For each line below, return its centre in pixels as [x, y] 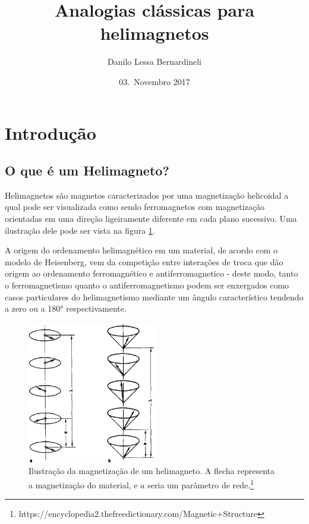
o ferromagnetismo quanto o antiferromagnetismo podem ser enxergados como [147, 285]
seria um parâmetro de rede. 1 [201, 484]
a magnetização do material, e [83, 484]
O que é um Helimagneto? [87, 170]
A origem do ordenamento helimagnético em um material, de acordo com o [141, 250]
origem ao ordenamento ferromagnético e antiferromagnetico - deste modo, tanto [152, 273]
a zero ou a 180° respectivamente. [66, 308]
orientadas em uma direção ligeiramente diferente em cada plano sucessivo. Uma [151, 219]
